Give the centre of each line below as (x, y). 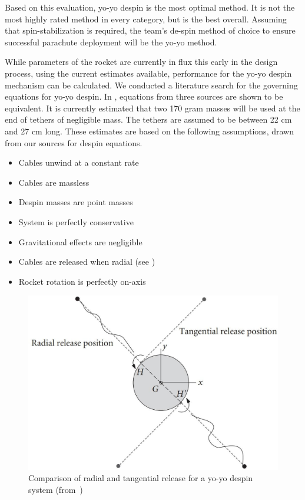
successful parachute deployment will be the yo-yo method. (111, 42)
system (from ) (56, 489)
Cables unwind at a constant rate (79, 162)
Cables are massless (54, 182)
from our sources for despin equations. (74, 142)
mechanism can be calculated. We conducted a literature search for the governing (151, 85)
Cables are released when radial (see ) (87, 261)
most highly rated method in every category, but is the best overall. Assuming (146, 19)
